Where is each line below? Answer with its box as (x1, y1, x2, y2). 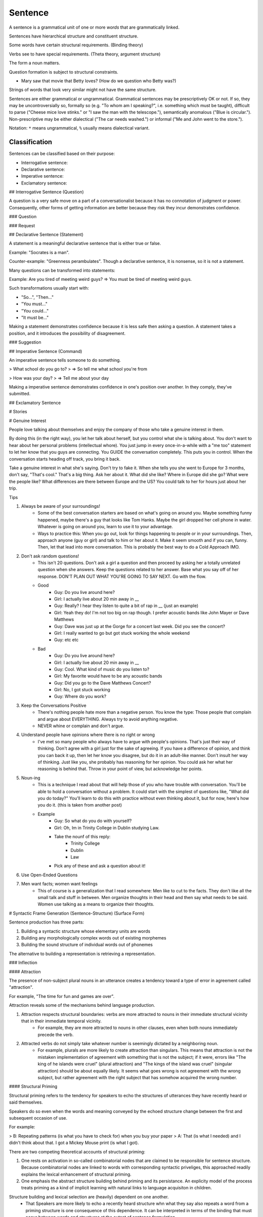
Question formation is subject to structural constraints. (9, 69, 119, 75)
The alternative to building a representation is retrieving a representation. (9, 951, 156, 957)
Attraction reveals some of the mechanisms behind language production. (9, 1002, 155, 1008)
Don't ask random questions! (21, 553, 79, 559)
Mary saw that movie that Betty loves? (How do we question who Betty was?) (21, 78, 176, 84)
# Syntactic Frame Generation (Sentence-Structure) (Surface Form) (9, 910, 145, 916)
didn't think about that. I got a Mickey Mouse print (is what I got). (9, 1140, 139, 1146)
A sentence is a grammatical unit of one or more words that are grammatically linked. (9, 24, 180, 30)
